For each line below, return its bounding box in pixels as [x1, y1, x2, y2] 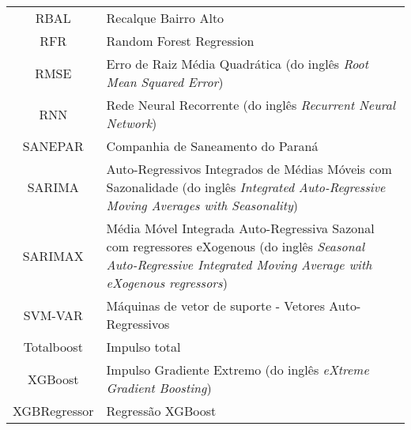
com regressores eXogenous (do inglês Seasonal [106, 237, 365, 255]
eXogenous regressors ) [106, 273, 228, 292]
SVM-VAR [23, 305, 83, 324]
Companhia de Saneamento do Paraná [106, 137, 319, 155]
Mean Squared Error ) [106, 73, 224, 91]
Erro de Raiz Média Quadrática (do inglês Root [106, 55, 369, 73]
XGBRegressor [13, 402, 94, 420]
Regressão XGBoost [106, 402, 217, 420]
